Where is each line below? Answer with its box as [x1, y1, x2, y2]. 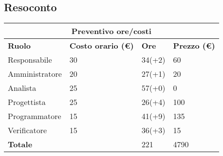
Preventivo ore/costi [71, 25, 151, 37]
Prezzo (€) [173, 40, 215, 52]
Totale [8, 139, 33, 150]
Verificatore [8, 124, 47, 136]
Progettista [8, 96, 46, 108]
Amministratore [8, 68, 62, 80]
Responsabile [8, 54, 52, 66]
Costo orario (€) [69, 40, 134, 52]
